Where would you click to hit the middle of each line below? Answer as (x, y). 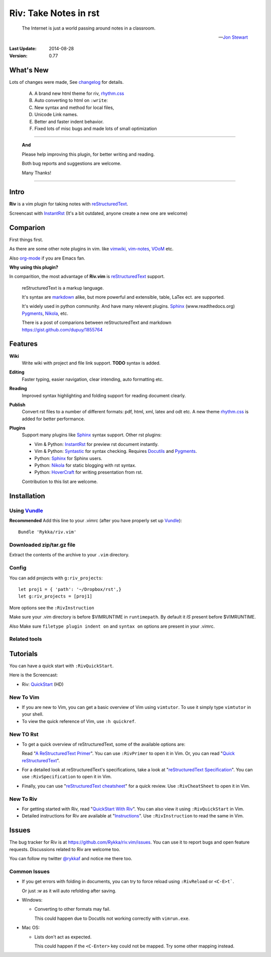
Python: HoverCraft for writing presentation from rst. (89, 472)
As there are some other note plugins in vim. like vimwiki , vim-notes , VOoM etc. (91, 249)
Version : (18, 56)
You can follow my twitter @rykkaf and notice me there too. (71, 859)
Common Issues (30, 871)
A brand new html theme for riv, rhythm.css (79, 93)
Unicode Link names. (56, 114)
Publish (17, 405)
